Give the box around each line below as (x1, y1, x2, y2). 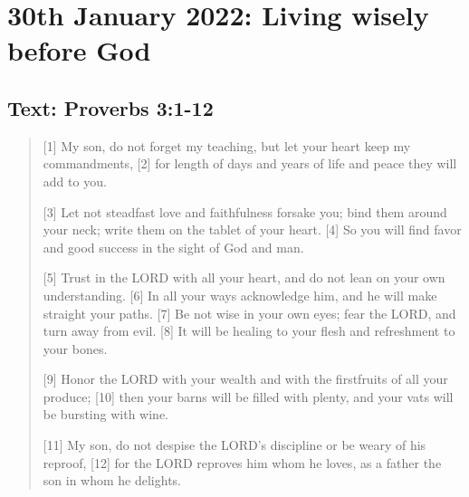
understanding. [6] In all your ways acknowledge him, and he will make (43, 285, 437, 304)
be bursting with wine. (43, 405, 168, 424)
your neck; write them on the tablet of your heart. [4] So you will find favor (43, 220, 462, 239)
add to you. (43, 171, 107, 190)
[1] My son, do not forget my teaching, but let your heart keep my (43, 136, 411, 155)
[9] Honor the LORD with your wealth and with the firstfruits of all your (43, 369, 448, 388)
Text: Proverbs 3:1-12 (7, 93, 214, 121)
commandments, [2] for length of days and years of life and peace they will (43, 154, 457, 173)
